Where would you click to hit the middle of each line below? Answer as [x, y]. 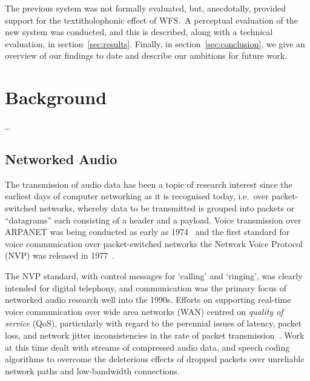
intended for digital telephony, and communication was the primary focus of [146, 287]
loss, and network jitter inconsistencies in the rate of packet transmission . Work [155, 335]
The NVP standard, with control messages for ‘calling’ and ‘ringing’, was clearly [154, 276]
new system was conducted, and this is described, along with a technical [139, 32]
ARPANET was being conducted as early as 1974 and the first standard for [147, 232]
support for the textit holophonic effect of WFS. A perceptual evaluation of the [151, 20]
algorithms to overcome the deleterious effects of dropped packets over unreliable [155, 359]
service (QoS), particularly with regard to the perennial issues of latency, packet [153, 323]
